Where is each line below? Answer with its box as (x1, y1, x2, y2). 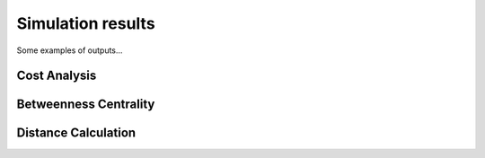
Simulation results (16, 13, 156, 33)
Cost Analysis (16, 68, 97, 83)
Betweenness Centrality (16, 97, 155, 112)
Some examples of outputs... (16, 45, 123, 56)
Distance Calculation (16, 126, 137, 141)
